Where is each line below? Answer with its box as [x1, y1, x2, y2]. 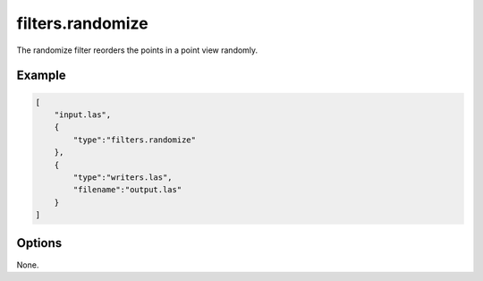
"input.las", [54, 109, 112, 120]
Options [16, 235, 63, 251]
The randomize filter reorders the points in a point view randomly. [16, 45, 258, 55]
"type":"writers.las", [72, 172, 174, 183]
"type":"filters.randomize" [72, 134, 197, 145]
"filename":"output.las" [72, 184, 182, 195]
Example [16, 68, 66, 83]
